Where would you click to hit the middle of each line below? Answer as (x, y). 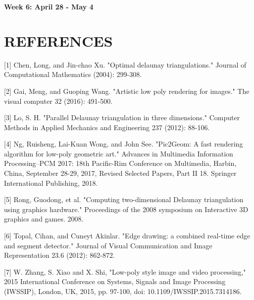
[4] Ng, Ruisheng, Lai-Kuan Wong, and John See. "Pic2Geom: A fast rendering (124, 144)
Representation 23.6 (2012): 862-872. (59, 255)
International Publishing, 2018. (51, 183)
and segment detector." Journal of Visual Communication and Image (108, 245)
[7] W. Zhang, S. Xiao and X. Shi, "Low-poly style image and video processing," (125, 271)
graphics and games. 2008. (44, 219)
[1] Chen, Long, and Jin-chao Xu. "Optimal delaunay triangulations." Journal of (125, 64)
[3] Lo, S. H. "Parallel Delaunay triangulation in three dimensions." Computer (122, 117)
